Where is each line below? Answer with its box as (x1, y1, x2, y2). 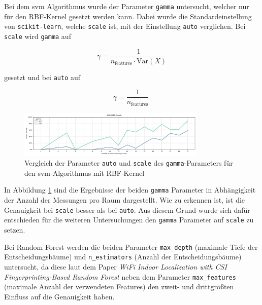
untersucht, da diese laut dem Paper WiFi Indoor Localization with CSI (4, 261, 227, 272)
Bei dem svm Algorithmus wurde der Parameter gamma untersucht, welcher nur (4, 1, 249, 11)
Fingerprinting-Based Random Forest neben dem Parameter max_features (4, 271, 236, 282)
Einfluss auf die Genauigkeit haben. (4, 291, 115, 301)
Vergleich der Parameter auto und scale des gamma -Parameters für (24, 158, 233, 168)
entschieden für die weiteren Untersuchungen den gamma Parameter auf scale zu (4, 214, 254, 225)
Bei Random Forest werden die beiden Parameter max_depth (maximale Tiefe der (4, 241, 258, 252)
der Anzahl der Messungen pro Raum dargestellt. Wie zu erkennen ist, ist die (4, 195, 245, 205)
